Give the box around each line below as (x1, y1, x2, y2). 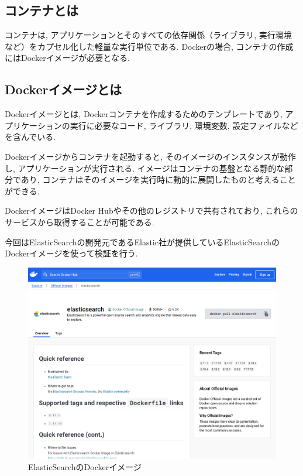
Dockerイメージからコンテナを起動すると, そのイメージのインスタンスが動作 (5, 150, 297, 162)
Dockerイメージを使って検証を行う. (5, 247, 138, 259)
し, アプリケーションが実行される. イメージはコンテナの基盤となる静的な (5, 162, 285, 174)
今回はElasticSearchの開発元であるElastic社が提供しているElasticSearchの (5, 235, 280, 248)
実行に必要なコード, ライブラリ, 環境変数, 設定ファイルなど (70, 119, 298, 131)
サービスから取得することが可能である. (5, 215, 154, 228)
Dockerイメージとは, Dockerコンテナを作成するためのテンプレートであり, (5, 108, 283, 120)
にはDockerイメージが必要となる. (5, 52, 130, 64)
